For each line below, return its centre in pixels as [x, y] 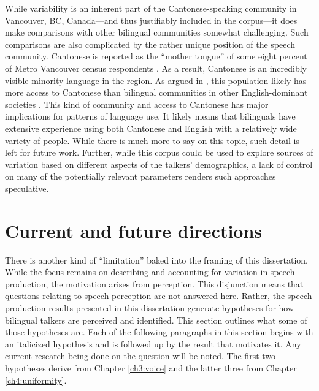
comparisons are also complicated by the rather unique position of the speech [150, 44]
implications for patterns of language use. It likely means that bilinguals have [150, 116]
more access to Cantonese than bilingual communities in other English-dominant [156, 92]
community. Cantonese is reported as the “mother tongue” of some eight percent [156, 56]
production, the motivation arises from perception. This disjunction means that [154, 283]
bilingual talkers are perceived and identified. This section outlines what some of [156, 320]
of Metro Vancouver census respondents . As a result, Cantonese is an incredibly [156, 68]
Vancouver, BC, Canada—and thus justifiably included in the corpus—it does [151, 20]
